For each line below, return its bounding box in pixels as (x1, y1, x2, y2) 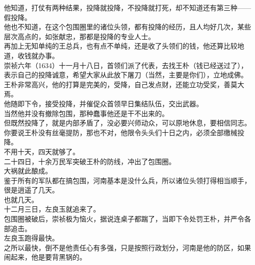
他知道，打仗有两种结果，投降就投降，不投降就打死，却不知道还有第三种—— (4, 2, 251, 12)
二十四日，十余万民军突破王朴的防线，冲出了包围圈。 (4, 156, 176, 166)
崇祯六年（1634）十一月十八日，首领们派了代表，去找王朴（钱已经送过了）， (4, 60, 248, 70)
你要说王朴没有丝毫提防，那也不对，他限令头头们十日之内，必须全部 (4, 127, 224, 137)
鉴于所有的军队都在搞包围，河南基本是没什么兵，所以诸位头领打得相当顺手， (4, 175, 251, 185)
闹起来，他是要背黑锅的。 (4, 252, 86, 262)
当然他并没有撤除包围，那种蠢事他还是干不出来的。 (4, 108, 169, 118)
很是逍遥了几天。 (4, 185, 59, 195)
